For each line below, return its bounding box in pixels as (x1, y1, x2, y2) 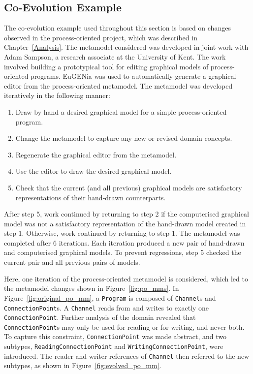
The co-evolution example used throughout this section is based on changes (4, 23, 231, 33)
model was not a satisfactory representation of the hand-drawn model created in (4, 218, 246, 228)
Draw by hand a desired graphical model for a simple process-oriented (15, 106, 227, 117)
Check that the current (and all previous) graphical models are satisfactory (15, 182, 242, 192)
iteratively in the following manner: (4, 90, 110, 100)
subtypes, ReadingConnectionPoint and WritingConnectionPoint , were (4, 341, 223, 351)
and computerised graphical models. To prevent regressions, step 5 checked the (4, 247, 241, 257)
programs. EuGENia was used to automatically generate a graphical (31, 71, 236, 81)
